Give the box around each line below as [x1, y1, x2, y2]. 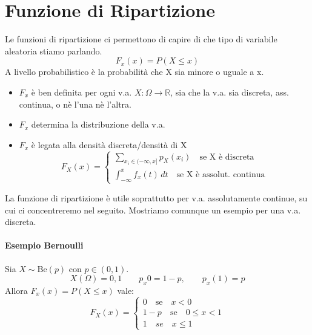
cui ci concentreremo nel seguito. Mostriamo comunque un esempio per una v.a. [5, 203, 301, 216]
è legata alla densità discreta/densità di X [31, 138, 187, 151]
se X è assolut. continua [176, 170, 265, 179]
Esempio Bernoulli [5, 239, 84, 252]
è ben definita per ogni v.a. [31, 85, 132, 98]
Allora [5, 284, 28, 296]
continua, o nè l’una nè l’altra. [19, 97, 131, 110]
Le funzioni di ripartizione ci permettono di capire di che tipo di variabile [5, 33, 277, 45]
